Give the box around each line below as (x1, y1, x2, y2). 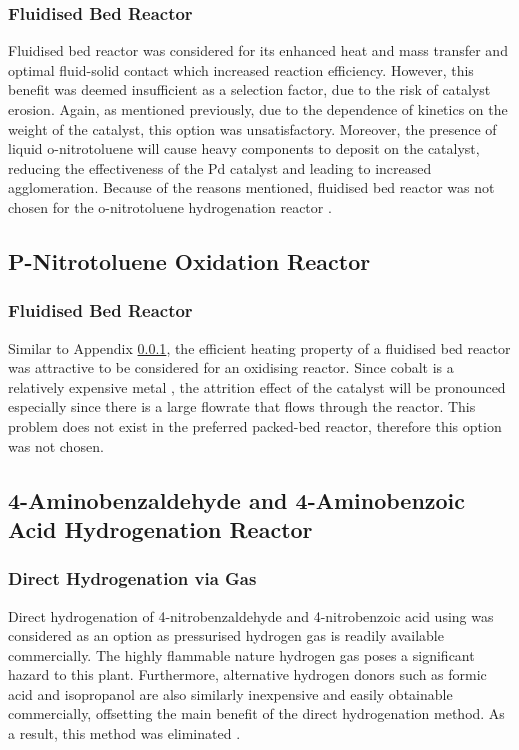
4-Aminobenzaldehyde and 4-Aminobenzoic (8, 484, 466, 515)
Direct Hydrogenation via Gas (8, 566, 257, 591)
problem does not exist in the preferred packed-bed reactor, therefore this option (8, 415, 502, 436)
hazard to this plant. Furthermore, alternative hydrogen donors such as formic (8, 664, 487, 685)
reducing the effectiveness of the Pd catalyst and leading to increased (8, 157, 432, 178)
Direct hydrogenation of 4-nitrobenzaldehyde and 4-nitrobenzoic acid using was (8, 605, 494, 626)
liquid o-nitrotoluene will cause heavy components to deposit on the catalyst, (8, 138, 480, 159)
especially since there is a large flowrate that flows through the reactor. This (8, 396, 476, 417)
